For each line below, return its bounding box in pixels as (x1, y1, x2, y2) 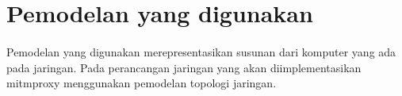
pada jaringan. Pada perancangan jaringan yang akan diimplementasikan (6, 59, 362, 75)
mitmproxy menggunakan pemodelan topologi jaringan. (6, 75, 277, 91)
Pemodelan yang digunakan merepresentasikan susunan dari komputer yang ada (6, 43, 396, 60)
